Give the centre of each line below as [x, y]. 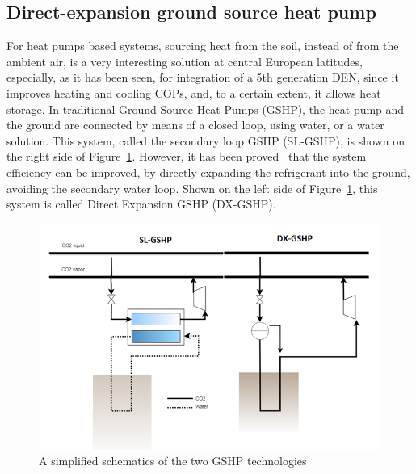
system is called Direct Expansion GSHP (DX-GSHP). [141, 204]
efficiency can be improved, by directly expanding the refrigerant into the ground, [208, 172]
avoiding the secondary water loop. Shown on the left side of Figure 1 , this [192, 188]
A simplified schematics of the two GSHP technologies [173, 461]
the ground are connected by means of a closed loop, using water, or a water [195, 125]
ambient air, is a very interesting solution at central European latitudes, [185, 61]
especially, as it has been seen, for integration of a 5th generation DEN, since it [203, 77]
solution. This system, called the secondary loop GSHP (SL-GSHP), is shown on [206, 140]
